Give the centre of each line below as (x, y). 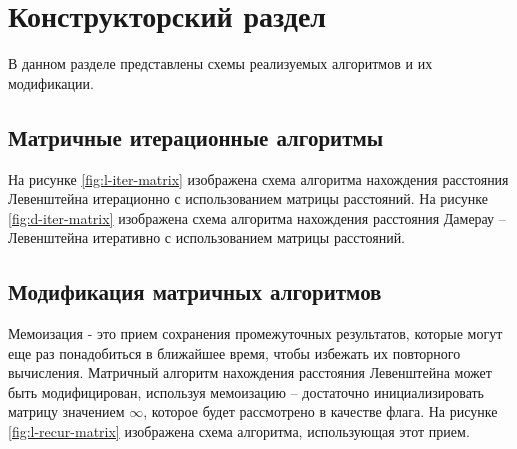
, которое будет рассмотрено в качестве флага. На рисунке (320, 411)
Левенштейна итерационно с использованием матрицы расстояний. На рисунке (248, 198)
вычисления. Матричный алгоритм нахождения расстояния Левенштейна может (250, 372)
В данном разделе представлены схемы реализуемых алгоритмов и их (220, 63)
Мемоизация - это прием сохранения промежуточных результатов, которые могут (255, 333)
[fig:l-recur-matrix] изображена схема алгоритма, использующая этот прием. (239, 431)
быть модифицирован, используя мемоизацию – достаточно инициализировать (246, 391)
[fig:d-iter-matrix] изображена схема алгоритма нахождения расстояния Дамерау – (257, 217)
